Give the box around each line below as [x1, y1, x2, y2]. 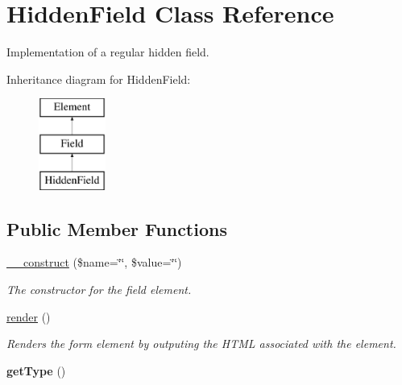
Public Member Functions [6, 216, 227, 241]
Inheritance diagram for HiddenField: [6, 70, 191, 87]
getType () [6, 362, 66, 379]
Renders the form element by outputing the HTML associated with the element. [6, 335, 396, 352]
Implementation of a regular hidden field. [6, 43, 209, 60]
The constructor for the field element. [6, 281, 192, 298]
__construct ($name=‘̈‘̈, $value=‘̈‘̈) [6, 254, 182, 271]
